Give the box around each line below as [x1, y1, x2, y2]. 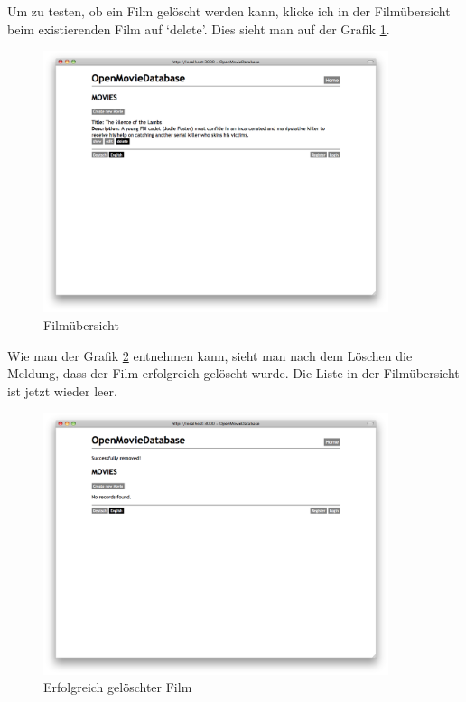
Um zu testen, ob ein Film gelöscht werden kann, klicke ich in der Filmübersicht [7, 2, 451, 20]
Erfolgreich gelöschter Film [43, 678, 192, 697]
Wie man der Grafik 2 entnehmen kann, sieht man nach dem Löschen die [7, 346, 413, 365]
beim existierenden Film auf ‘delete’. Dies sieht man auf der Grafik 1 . [7, 19, 390, 38]
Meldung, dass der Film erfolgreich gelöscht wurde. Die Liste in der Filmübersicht [7, 364, 460, 383]
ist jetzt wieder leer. [7, 381, 117, 400]
